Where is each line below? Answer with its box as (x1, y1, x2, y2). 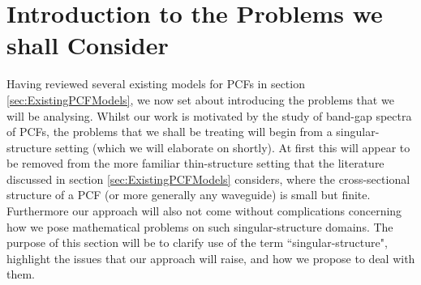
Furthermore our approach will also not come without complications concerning (6, 202, 402, 219)
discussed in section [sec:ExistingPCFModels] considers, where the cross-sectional (6, 170, 410, 187)
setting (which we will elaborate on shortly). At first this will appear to (55, 138, 410, 155)
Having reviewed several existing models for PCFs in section (6, 75, 305, 92)
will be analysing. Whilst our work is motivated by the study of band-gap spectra (6, 107, 412, 124)
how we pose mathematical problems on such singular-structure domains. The (6, 218, 393, 235)
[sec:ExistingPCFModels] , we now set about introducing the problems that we (6, 91, 394, 108)
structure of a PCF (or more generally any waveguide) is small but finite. (6, 186, 371, 203)
